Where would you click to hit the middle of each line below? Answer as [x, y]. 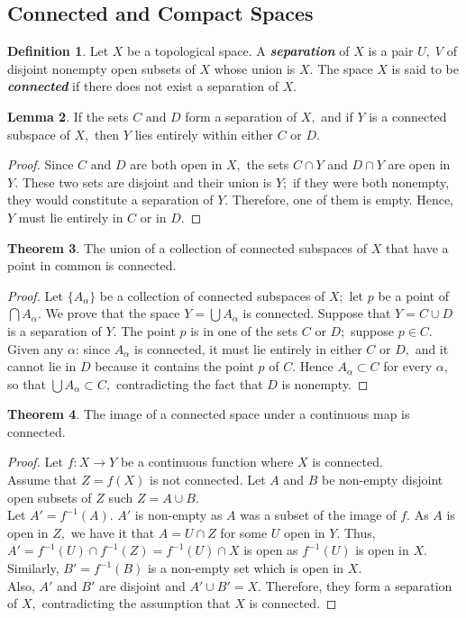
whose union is [255, 68]
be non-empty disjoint [382, 480]
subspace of [39, 134]
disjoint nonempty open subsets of [101, 68]
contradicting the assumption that [136, 603]
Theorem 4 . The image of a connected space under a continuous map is [209, 414]
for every [408, 366]
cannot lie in [42, 366]
